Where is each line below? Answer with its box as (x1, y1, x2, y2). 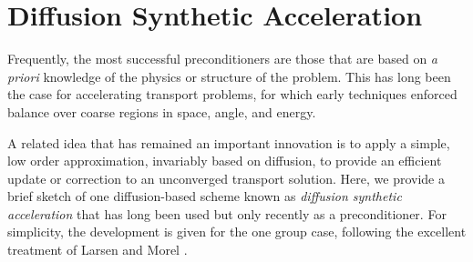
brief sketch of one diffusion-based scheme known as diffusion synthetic (7, 186, 402, 206)
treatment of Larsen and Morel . (7, 240, 188, 259)
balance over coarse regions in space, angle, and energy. (7, 102, 316, 121)
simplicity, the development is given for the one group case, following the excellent (7, 222, 467, 241)
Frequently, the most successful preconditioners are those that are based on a (7, 49, 438, 68)
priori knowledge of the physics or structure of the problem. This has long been (7, 66, 451, 86)
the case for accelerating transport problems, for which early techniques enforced (7, 85, 458, 104)
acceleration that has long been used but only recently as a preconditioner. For (7, 204, 447, 223)
